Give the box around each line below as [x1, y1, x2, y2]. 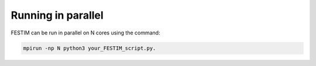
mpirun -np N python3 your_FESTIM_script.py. [23, 44, 156, 51]
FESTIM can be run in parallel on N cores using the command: [11, 29, 160, 36]
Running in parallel [11, 9, 104, 22]
